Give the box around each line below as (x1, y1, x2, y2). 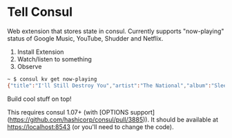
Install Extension (17, 48, 64, 56)
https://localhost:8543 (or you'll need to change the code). (7, 122, 174, 131)
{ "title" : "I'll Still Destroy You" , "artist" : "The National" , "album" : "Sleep (7, 82, 230, 89)
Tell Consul (7, 4, 73, 20)
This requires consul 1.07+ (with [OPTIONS (7, 108, 129, 116)
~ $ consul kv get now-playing (7, 75, 97, 83)
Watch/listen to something (17, 55, 92, 63)
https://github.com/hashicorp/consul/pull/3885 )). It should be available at (9, 115, 219, 124)
